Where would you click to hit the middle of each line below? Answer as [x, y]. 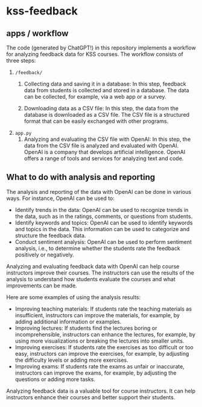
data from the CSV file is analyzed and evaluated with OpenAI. [101, 145]
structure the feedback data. [50, 235]
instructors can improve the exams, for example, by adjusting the [96, 373]
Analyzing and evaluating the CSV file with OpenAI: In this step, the [107, 139]
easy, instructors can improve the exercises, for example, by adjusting [102, 353]
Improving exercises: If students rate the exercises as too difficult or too [104, 347]
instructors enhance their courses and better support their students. [91, 397]
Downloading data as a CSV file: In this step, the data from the [101, 108]
